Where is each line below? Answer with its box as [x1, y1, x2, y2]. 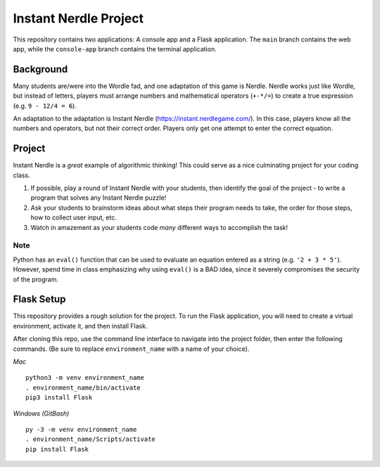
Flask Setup [13, 293, 66, 305]
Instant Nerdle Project [13, 11, 144, 26]
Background [13, 63, 68, 75]
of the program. [13, 275, 59, 283]
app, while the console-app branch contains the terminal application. [13, 44, 217, 53]
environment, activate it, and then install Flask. [13, 321, 148, 330]
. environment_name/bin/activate [25, 383, 141, 392]
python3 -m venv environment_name [25, 373, 144, 382]
